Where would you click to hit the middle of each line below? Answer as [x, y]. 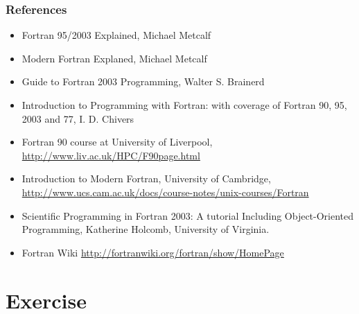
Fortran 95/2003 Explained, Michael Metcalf [116, 35]
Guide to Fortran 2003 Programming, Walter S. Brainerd [143, 81]
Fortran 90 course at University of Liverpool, [117, 142]
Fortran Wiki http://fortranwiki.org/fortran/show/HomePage [153, 252]
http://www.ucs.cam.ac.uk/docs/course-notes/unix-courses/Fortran [165, 192]
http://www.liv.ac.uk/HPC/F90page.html [111, 155]
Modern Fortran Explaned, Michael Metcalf [114, 58]
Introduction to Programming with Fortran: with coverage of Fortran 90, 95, [184, 105]
